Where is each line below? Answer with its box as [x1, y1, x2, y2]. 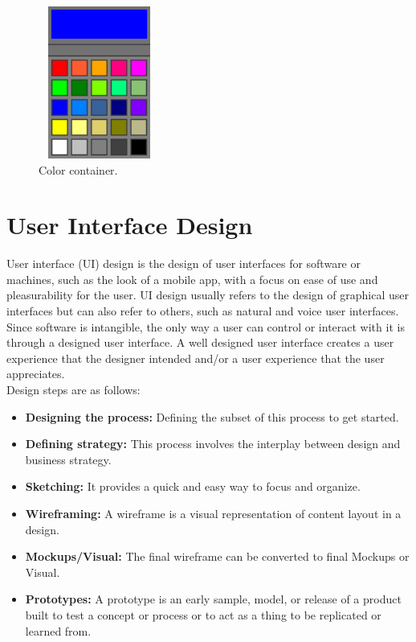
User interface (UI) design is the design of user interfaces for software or [6, 255, 361, 272]
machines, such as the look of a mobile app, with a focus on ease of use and [6, 270, 378, 287]
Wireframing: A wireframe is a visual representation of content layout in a [25, 505, 402, 521]
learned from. [25, 622, 92, 639]
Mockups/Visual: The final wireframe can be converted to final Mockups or [25, 548, 410, 565]
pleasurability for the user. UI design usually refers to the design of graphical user [6, 286, 409, 303]
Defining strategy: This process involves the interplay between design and [25, 435, 401, 452]
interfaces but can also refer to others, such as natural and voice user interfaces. [6, 302, 399, 319]
